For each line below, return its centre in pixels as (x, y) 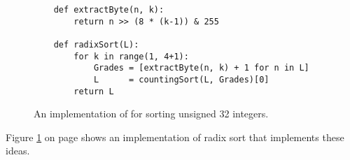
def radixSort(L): (96, 44)
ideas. (18, 151)
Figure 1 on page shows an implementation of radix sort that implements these (175, 137)
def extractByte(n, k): (109, 10)
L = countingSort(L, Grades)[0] (181, 79)
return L (94, 91)
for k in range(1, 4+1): (131, 56)
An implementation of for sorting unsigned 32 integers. (151, 114)
